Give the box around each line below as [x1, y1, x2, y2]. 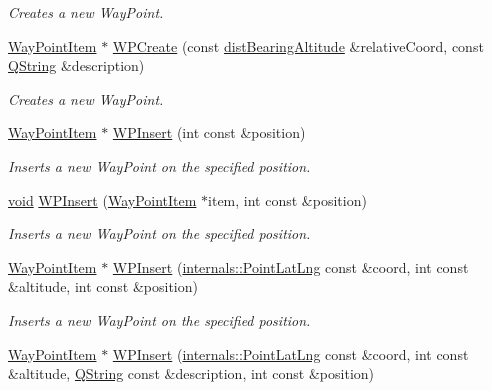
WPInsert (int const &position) [112, 122, 306, 143]
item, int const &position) [208, 189, 367, 210]
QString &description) [8, 55, 145, 76]
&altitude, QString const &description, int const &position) [8, 363, 375, 384]
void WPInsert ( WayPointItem [8, 189, 197, 210]
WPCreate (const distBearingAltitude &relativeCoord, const [112, 35, 484, 56]
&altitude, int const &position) [8, 276, 198, 297]
